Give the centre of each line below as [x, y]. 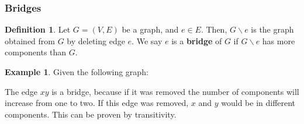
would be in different [258, 103]
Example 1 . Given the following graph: [77, 72]
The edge [21, 91]
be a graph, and [150, 29]
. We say [147, 40]
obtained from [30, 40]
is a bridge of [197, 40]
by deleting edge [96, 40]
